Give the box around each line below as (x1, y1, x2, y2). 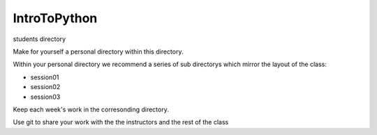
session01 (30, 73, 59, 81)
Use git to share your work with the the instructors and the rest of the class (13, 118, 229, 127)
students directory (13, 35, 66, 43)
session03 (30, 93, 61, 101)
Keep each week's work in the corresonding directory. (13, 105, 169, 113)
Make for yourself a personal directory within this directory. (13, 47, 184, 56)
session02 (30, 83, 61, 91)
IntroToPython (13, 10, 98, 26)
